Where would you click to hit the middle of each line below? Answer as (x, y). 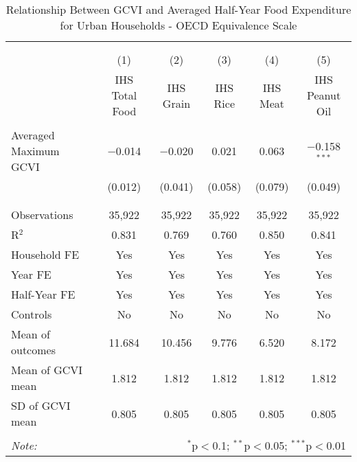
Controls (32, 314)
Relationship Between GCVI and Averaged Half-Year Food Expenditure (178, 9)
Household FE (45, 254)
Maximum (35, 151)
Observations (42, 215)
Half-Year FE (43, 294)
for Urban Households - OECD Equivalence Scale (178, 25)
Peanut (324, 95)
